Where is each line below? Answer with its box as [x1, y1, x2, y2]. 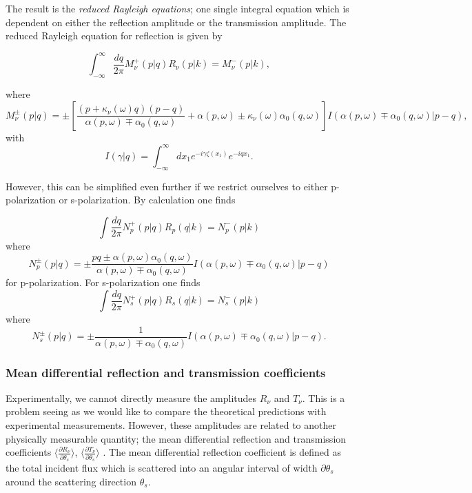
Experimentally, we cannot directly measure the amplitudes [6, 390, 257, 405]
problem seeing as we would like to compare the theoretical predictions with [6, 404, 327, 419]
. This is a [302, 390, 345, 405]
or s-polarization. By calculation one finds [59, 192, 236, 207]
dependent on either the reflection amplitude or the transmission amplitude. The [6, 14, 347, 29]
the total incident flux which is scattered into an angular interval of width [6, 460, 318, 474]
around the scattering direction [6, 474, 136, 488]
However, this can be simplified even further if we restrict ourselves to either [6, 179, 328, 193]
